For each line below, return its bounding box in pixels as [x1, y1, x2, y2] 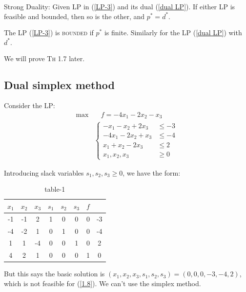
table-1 [44, 184, 65, 194]
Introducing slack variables [4, 167, 84, 178]
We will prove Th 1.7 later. [4, 53, 85, 64]
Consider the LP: [4, 100, 55, 111]
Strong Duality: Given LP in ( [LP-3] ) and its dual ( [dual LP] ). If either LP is [4, 1, 235, 11]
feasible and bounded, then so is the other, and [4, 11, 145, 21]
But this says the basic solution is [4, 269, 105, 279]
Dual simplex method [4, 77, 115, 92]
